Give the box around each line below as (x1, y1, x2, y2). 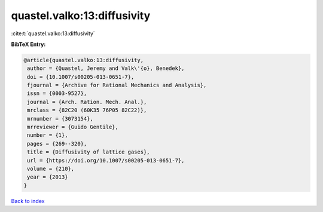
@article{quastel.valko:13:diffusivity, (23, 57, 144, 63)
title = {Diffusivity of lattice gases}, (27, 149, 150, 155)
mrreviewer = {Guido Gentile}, (27, 124, 119, 131)
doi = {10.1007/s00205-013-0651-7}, (27, 73, 135, 80)
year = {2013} (27, 174, 68, 180)
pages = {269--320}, (27, 140, 87, 147)
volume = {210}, (27, 165, 75, 172)
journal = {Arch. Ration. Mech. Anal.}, (27, 99, 147, 105)
